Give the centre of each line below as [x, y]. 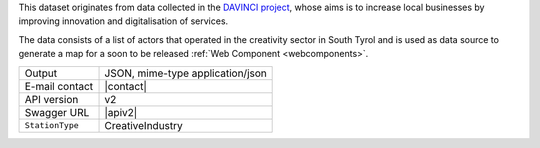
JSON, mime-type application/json [185, 73]
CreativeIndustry [144, 125]
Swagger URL [57, 112]
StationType [51, 125]
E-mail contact [59, 86]
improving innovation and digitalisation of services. [123, 21]
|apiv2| [121, 112]
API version [51, 99]
